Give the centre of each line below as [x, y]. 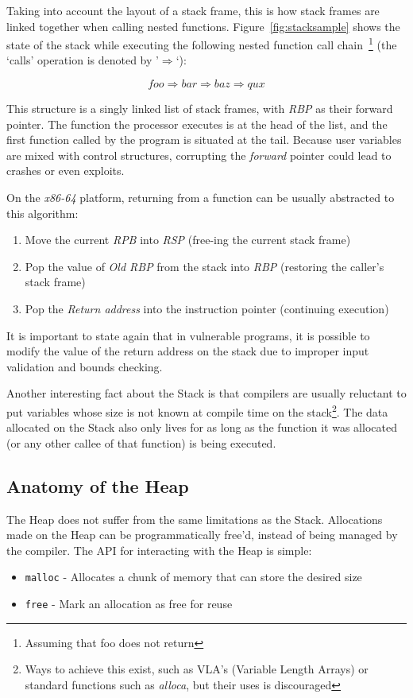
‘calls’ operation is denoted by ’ [83, 60]
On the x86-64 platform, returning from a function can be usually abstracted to [201, 197]
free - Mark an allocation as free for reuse [129, 604]
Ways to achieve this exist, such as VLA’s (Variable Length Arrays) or [197, 669]
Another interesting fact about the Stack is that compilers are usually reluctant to [206, 393]
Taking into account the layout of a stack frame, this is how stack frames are [193, 10]
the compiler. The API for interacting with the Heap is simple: [159, 550]
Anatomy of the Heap [98, 485]
